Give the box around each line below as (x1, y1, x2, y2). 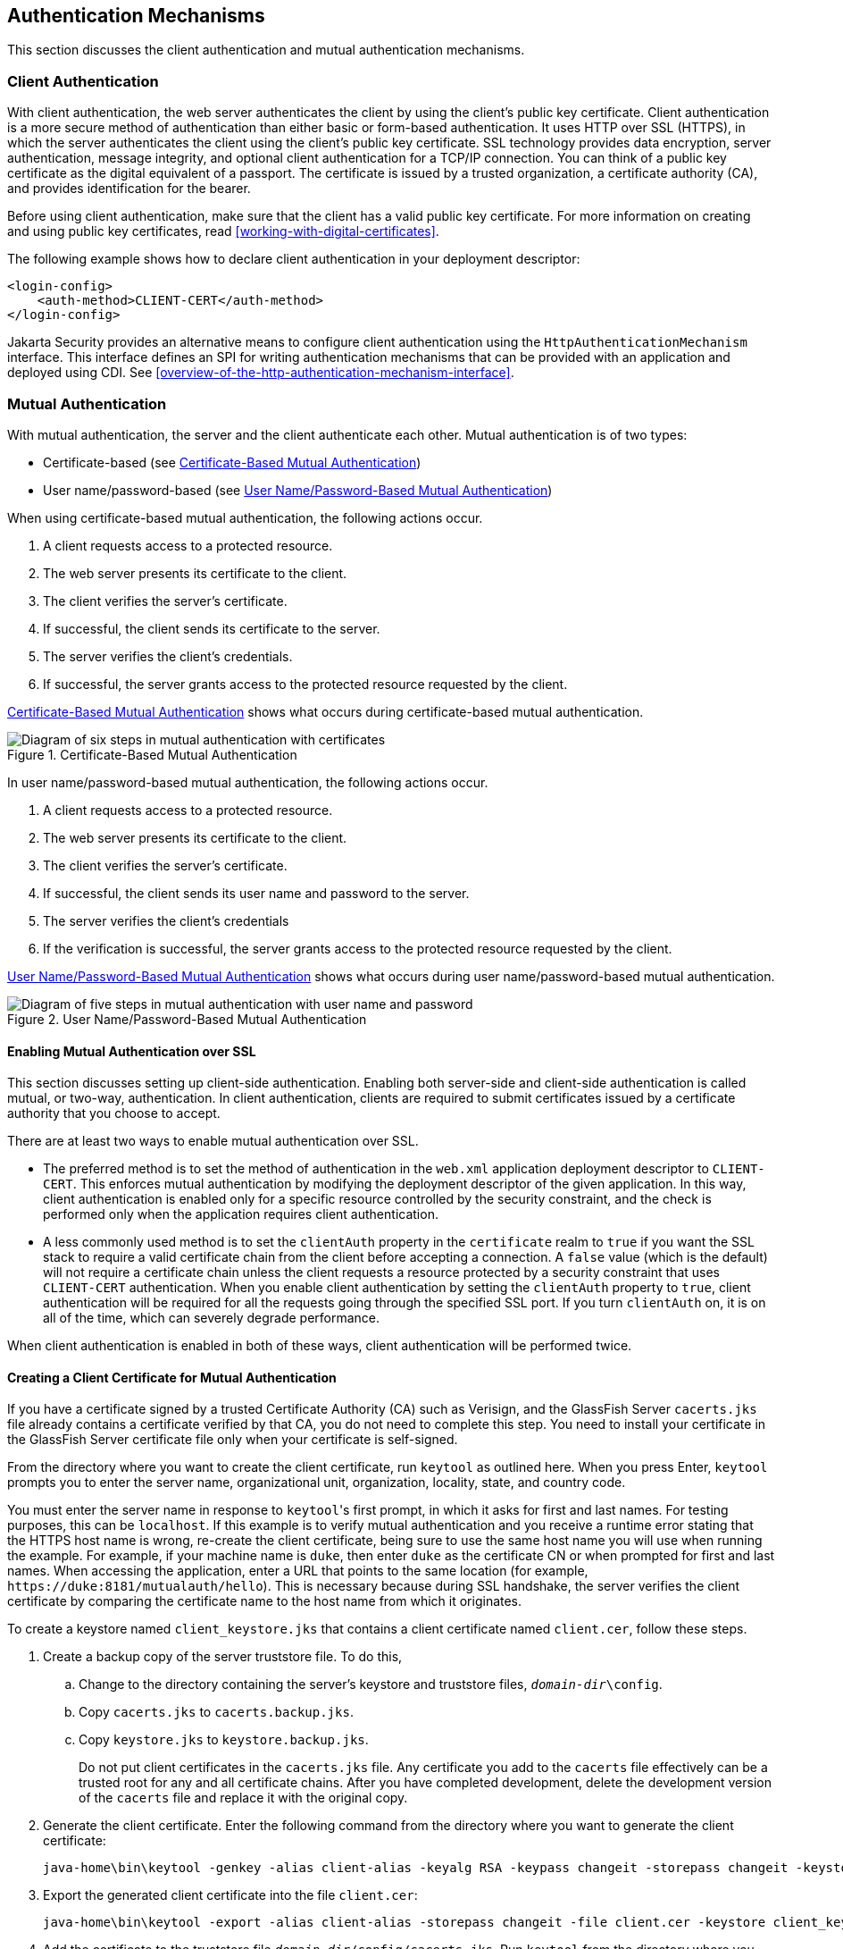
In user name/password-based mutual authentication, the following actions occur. (7, 774, 488, 790)
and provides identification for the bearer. (7, 181, 251, 197)
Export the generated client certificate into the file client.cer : (43, 1887, 418, 1903)
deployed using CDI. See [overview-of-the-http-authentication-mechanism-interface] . (7, 365, 514, 381)
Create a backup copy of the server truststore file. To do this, (43, 1649, 403, 1665)
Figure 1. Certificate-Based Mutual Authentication (7, 746, 297, 762)
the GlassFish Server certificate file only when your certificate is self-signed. (7, 1432, 458, 1448)
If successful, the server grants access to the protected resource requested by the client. (43, 676, 568, 692)
